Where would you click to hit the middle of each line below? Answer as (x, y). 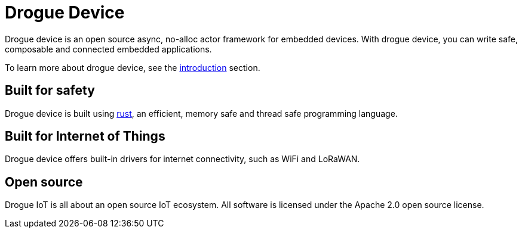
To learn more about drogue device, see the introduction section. (133, 67)
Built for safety (50, 91)
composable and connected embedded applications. (108, 49)
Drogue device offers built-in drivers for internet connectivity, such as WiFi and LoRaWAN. (182, 159)
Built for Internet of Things (85, 136)
